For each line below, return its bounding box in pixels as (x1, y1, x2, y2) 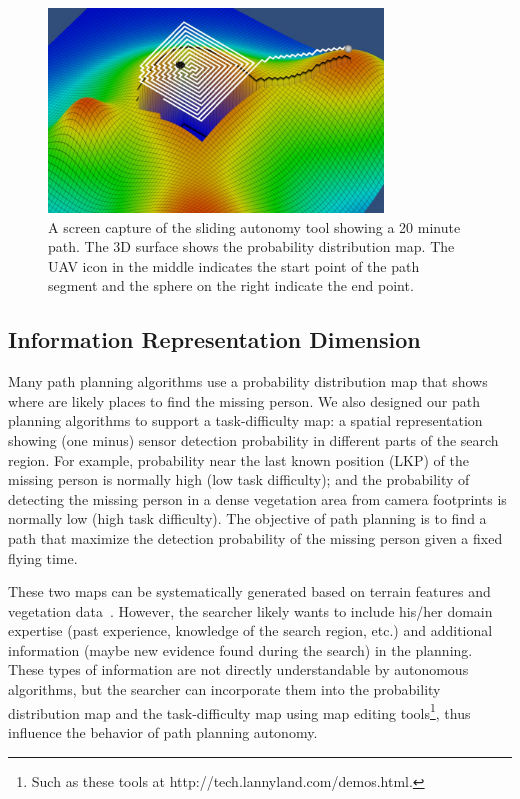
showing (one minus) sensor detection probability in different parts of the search (8, 429, 499, 450)
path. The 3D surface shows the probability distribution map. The (48, 236, 455, 257)
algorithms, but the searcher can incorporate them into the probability (8, 679, 441, 700)
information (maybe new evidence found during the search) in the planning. (8, 639, 473, 660)
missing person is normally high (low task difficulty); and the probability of (8, 469, 470, 490)
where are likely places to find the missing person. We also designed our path (8, 390, 480, 411)
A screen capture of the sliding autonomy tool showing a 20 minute (48, 216, 461, 237)
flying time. (8, 547, 78, 568)
